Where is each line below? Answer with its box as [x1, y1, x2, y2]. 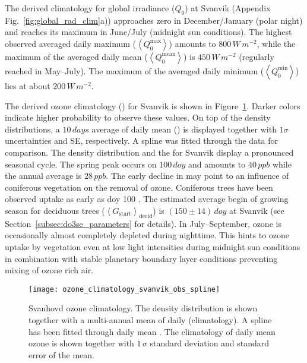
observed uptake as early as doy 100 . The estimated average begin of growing [5, 192, 289, 205]
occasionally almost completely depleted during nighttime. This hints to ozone [5, 229, 290, 241]
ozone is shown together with [29, 337, 134, 349]
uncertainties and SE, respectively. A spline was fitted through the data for [5, 134, 278, 147]
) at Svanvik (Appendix [185, 2, 271, 14]
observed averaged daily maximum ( [5, 37, 137, 49]
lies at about [5, 79, 50, 91]
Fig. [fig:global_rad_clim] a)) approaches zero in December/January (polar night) [5, 14, 303, 26]
